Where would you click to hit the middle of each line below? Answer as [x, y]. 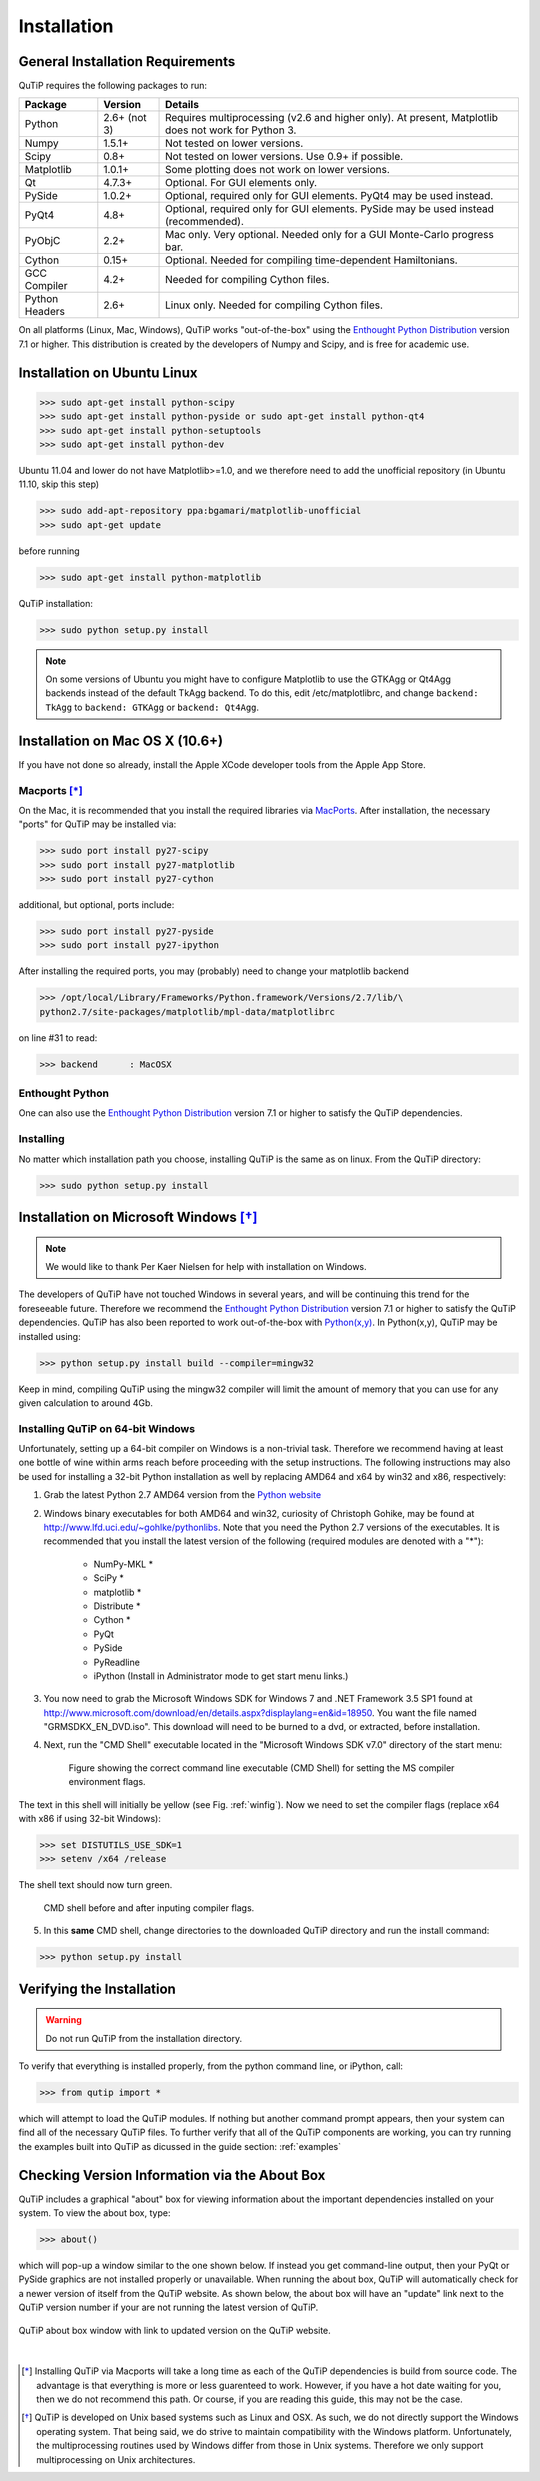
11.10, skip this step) [59, 484]
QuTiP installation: [56, 603]
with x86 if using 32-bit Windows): [90, 1819]
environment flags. [107, 1782]
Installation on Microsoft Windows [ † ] [138, 1217]
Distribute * [117, 1606]
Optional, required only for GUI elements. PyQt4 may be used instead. [329, 196]
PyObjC [42, 241]
